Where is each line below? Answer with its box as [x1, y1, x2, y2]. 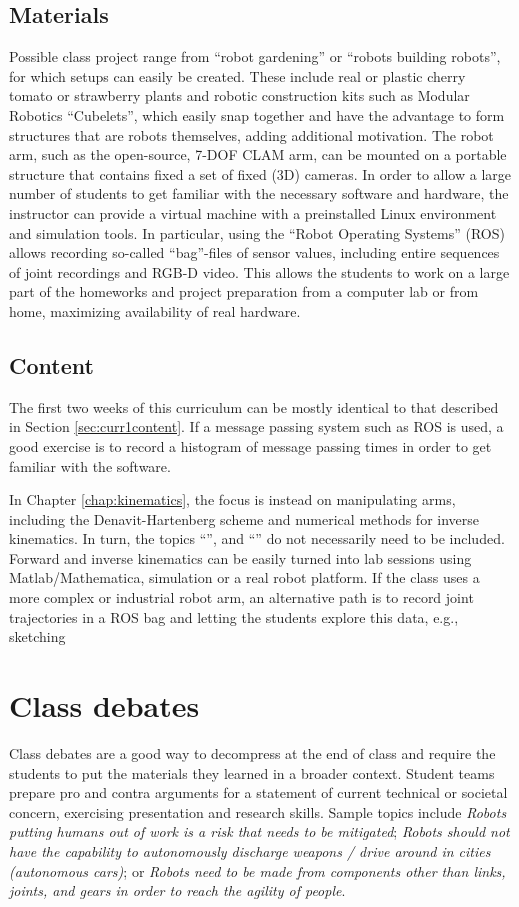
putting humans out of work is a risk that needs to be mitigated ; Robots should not [9, 821, 510, 842]
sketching [9, 626, 66, 647]
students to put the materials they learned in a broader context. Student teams [9, 762, 495, 783]
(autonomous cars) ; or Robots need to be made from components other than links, [9, 860, 506, 881]
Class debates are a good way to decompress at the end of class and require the [9, 742, 496, 763]
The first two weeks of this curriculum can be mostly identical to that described [9, 396, 499, 417]
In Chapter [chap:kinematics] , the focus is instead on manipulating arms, [9, 489, 456, 510]
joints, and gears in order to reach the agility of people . [9, 880, 346, 901]
